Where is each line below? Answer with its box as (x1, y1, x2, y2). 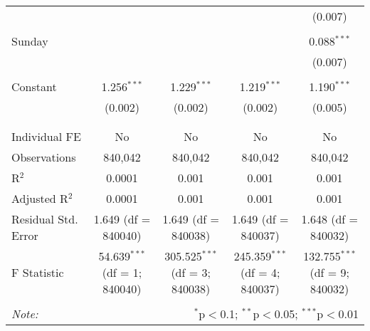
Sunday (11, 33, 48, 49)
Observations (11, 149, 76, 165)
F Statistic (11, 264, 64, 280)
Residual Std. (11, 211, 78, 227)
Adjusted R (11, 190, 68, 206)
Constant (11, 78, 57, 95)
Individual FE (11, 128, 81, 145)
